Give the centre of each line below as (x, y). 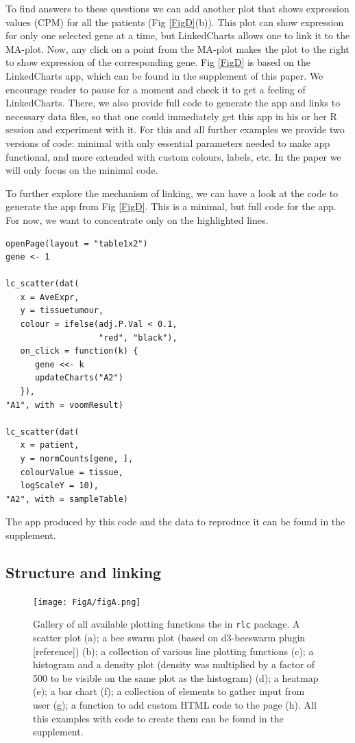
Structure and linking (84, 572)
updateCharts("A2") (79, 378)
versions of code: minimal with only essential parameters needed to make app (168, 142)
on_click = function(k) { (79, 351)
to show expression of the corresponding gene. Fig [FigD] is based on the (158, 62)
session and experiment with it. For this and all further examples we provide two (175, 129)
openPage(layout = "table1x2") (77, 243)
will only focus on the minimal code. (82, 170)
